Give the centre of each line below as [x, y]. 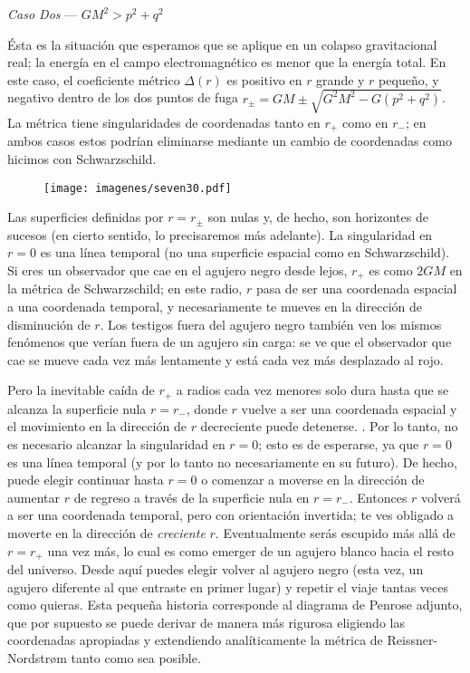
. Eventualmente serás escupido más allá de [335, 533]
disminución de [49, 324]
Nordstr [29, 658]
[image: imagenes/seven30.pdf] [138, 188]
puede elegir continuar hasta [86, 480]
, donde [206, 408]
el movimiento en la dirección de [97, 426]
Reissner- [412, 640]
